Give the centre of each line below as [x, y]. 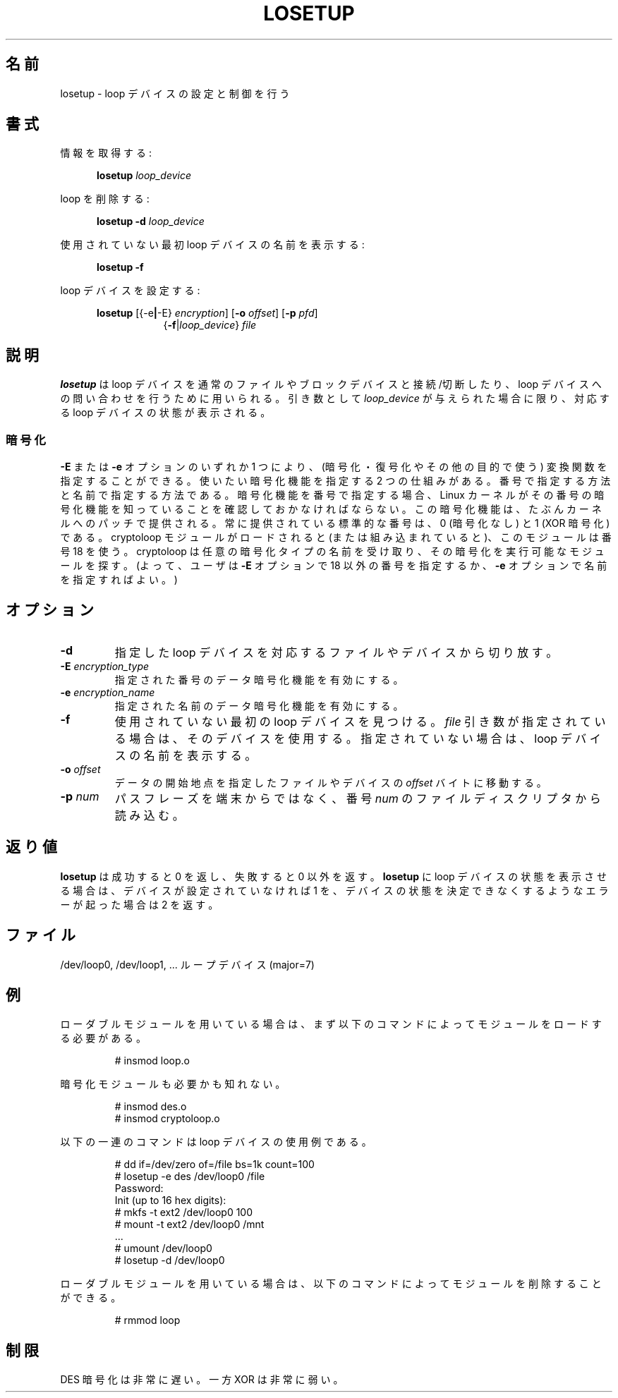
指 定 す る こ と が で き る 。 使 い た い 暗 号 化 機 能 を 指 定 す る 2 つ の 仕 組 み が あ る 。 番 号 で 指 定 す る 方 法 [335, 481]
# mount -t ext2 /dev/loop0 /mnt [189, 1224]
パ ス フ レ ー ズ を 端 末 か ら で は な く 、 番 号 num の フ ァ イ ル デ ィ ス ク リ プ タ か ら [358, 798]
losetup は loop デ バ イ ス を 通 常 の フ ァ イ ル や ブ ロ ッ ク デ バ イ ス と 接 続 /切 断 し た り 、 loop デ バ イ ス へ [331, 384]
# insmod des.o [151, 1107]
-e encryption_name [108, 692]
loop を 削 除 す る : [105, 199]
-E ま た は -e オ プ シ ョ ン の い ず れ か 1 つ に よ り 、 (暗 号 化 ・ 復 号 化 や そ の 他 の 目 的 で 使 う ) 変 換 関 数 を [334, 467]
